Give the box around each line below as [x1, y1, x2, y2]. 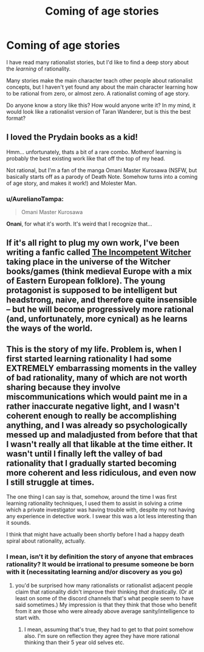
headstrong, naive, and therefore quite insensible [6, 295, 197, 305]
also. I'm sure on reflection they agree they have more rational [24, 632, 180, 639]
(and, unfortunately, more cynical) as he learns [6, 314, 188, 324]
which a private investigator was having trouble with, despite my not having [6, 506, 195, 513]
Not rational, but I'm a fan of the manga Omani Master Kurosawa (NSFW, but [6, 166, 197, 174]
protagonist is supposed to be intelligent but [6, 285, 177, 296]
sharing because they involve [6, 382, 121, 392]
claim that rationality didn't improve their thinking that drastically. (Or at [15, 588, 194, 595]
